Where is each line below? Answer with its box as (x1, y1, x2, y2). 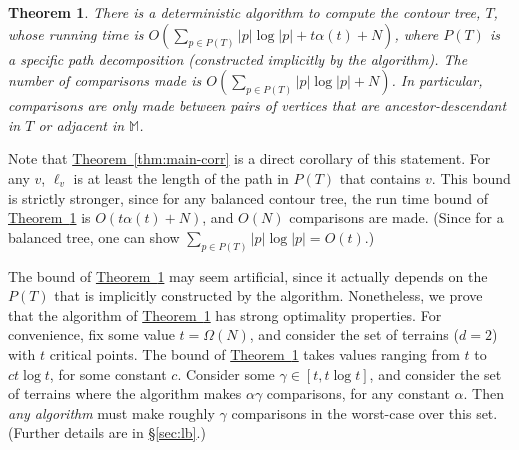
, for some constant (49, 363, 167, 384)
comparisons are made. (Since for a (289, 207, 504, 228)
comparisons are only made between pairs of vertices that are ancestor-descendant (8, 95, 507, 116)
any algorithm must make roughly (8, 402, 215, 423)
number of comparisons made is (8, 70, 202, 91)
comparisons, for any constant (266, 383, 450, 404)
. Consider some (177, 363, 275, 384)
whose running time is (8, 23, 144, 44)
